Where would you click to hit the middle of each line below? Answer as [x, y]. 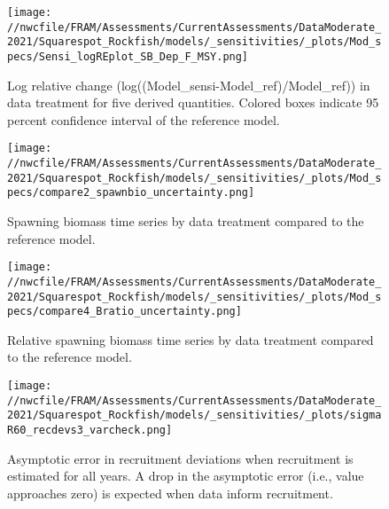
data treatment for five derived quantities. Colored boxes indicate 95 [193, 102]
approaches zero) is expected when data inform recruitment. [170, 493]
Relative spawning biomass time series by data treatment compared [191, 339]
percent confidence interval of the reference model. [144, 119]
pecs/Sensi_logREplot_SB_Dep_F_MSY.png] [128, 56]
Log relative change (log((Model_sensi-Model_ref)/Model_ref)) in [189, 85]
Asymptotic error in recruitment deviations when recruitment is [180, 458]
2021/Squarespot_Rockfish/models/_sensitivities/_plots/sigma [194, 415]
